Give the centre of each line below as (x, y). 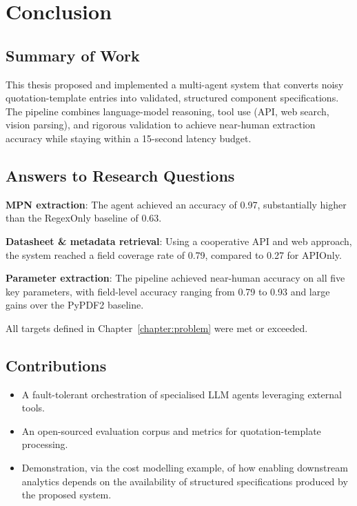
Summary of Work (73, 55)
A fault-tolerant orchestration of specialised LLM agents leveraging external (182, 394)
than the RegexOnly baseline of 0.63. (84, 218)
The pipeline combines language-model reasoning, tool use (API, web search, (167, 111)
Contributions (56, 365)
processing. (45, 444)
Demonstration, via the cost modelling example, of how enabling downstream (185, 468)
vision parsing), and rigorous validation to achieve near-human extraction (161, 125)
